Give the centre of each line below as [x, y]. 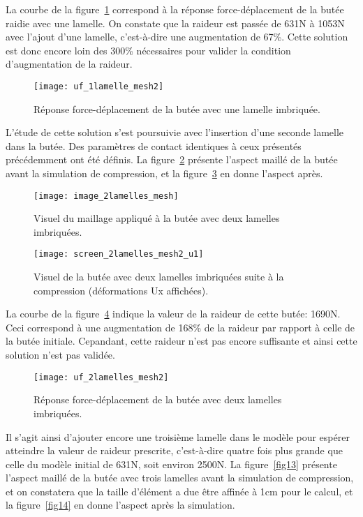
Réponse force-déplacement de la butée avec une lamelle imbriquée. [177, 108]
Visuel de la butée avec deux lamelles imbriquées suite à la [159, 277]
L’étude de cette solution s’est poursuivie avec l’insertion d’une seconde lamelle [175, 132]
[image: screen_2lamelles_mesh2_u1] [119, 254]
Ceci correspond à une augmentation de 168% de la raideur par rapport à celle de [180, 327]
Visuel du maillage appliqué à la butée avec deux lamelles [157, 218]
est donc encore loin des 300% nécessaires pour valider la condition [148, 50]
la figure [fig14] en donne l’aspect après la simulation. [120, 505]
